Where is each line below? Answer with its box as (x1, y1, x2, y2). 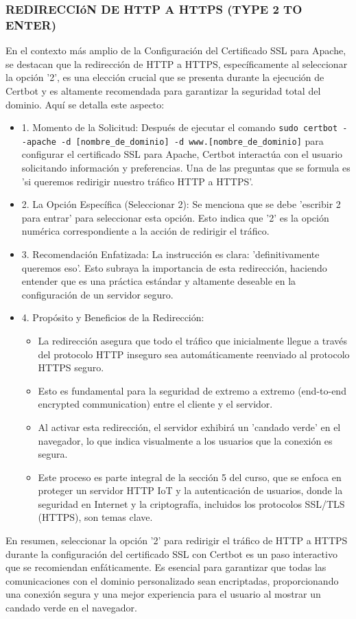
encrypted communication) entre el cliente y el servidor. (38, 397, 273, 411)
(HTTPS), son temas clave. (38, 510, 153, 524)
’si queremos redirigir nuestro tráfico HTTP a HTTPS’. (21, 174, 254, 188)
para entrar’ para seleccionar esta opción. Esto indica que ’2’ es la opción (21, 210, 329, 224)
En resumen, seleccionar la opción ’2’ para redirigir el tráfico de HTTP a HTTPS (5, 533, 348, 548)
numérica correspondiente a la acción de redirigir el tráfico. (21, 224, 270, 238)
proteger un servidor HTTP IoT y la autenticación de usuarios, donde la (38, 483, 343, 498)
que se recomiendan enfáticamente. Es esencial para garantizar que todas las (5, 560, 327, 574)
